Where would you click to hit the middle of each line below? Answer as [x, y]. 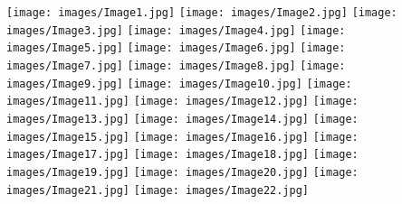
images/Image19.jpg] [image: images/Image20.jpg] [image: [182, 172]
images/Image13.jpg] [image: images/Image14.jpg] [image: [182, 119]
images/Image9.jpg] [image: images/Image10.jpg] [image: [179, 83]
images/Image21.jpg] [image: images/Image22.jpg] [158, 190]
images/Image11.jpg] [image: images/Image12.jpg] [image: [182, 102]
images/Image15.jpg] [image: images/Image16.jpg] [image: [182, 137]
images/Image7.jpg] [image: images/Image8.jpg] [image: [176, 65]
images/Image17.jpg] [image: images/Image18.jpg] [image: [182, 155]
